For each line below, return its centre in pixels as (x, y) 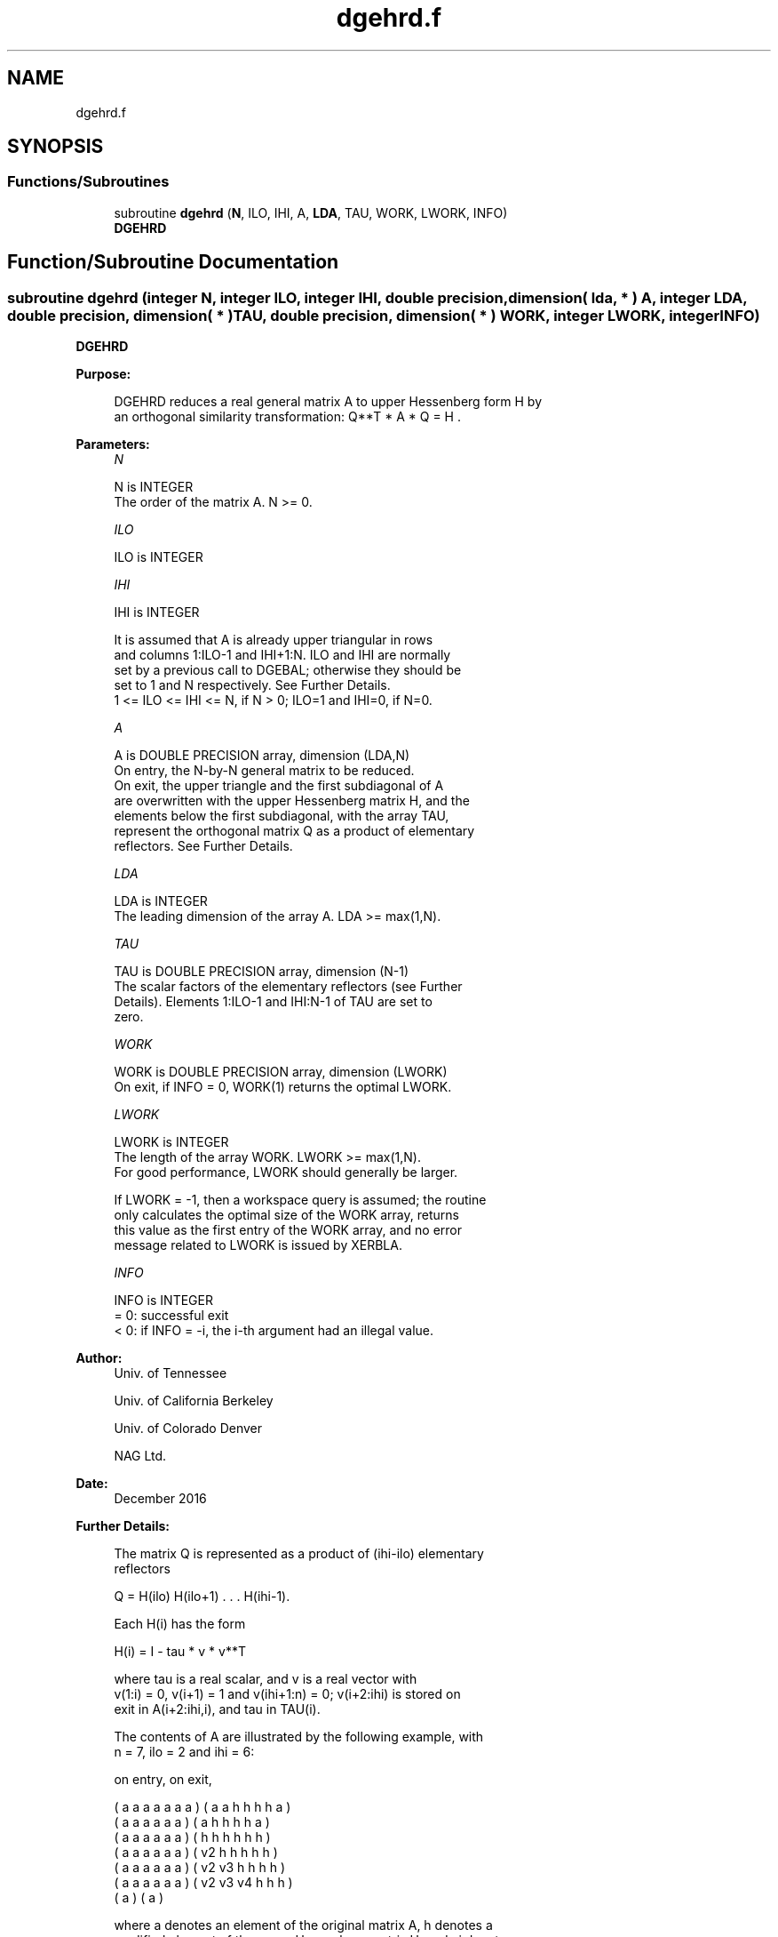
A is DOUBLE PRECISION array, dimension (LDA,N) (262, 756)
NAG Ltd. (140, 1456)
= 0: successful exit (171, 1316)
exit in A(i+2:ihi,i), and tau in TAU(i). (217, 1709)
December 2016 (160, 1499)
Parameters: (113, 444)
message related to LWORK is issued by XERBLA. (258, 1245)
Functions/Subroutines (88, 182)
